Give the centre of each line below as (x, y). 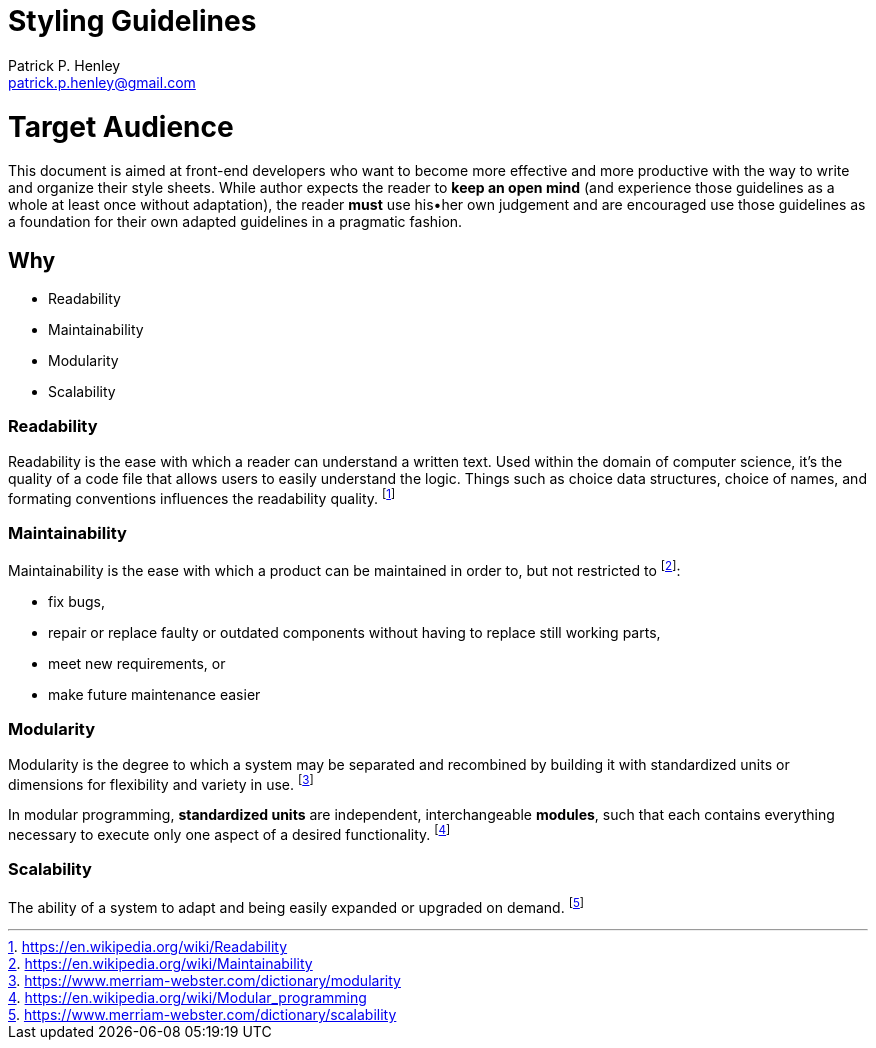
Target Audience (121, 126)
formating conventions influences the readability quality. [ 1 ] (202, 496)
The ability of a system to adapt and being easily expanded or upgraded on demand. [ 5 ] (296, 905)
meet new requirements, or (137, 663)
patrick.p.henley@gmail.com (102, 82)
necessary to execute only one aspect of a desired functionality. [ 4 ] (229, 833)
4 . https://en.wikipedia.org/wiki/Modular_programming (187, 998)
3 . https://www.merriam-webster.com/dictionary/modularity (204, 981)
